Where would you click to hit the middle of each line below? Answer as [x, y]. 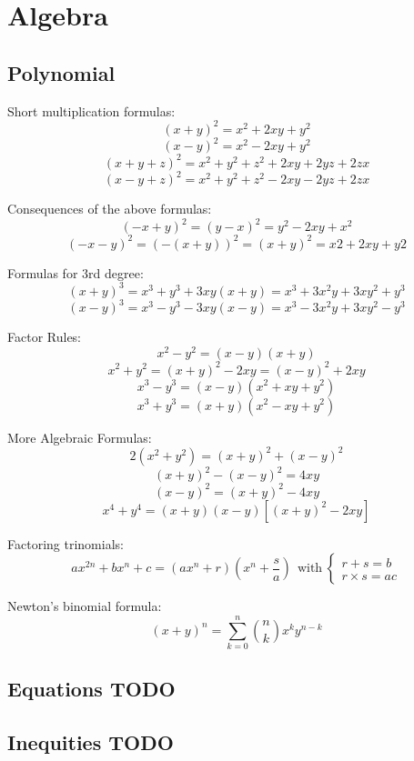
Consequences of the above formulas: [110, 209]
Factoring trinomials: [66, 543]
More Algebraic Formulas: [80, 437]
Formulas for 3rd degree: [76, 272]
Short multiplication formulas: [91, 110]
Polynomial [61, 72]
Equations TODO [91, 689]
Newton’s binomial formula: [85, 606]
